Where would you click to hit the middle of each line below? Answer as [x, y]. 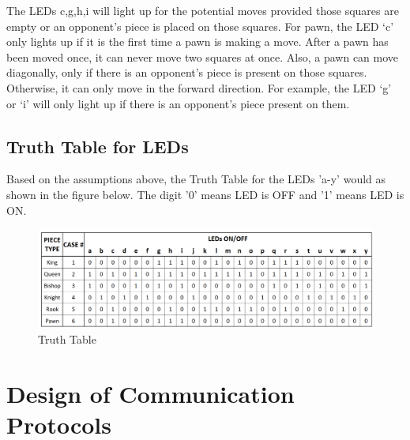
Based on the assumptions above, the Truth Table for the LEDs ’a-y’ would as [196, 179]
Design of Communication [150, 393]
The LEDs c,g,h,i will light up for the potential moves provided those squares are [203, 10]
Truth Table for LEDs [98, 146]
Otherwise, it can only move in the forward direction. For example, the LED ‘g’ [199, 87]
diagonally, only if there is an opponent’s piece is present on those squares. [187, 72]
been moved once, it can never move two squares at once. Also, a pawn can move [203, 56]
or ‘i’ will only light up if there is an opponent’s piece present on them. [178, 103]
